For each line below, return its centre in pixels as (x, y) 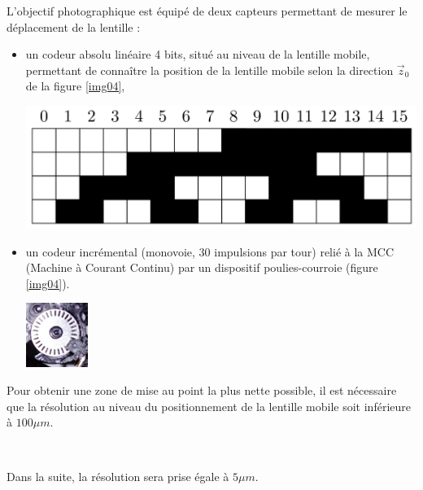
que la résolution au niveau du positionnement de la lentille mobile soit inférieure (209, 406)
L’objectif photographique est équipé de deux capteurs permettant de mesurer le (207, 11)
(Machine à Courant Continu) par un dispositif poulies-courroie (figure (202, 267)
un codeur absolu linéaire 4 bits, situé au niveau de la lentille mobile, (198, 54)
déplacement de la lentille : (74, 26)
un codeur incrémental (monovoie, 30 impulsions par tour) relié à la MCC (210, 251)
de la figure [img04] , (75, 86)
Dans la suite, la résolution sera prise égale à (118, 477)
